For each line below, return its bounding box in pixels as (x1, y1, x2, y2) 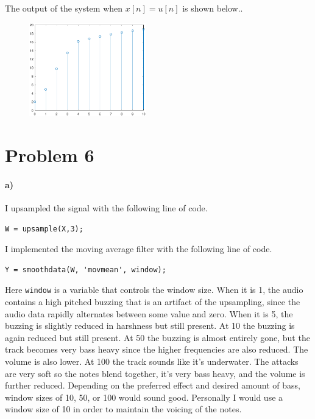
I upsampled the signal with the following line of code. (5, 201, 208, 214)
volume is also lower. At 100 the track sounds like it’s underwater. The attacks (5, 354, 299, 367)
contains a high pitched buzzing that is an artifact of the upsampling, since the (5, 295, 300, 308)
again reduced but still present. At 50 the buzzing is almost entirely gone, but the (5, 331, 310, 343)
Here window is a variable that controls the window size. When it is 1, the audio (5, 283, 303, 296)
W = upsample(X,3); (5, 224, 83, 233)
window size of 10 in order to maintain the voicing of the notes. (5, 403, 242, 415)
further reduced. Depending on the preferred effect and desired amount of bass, (5, 379, 300, 392)
